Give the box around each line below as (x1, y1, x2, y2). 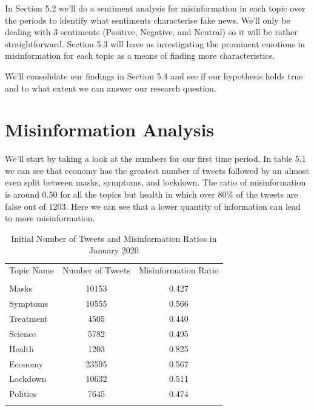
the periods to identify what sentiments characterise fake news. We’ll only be (5, 13, 290, 26)
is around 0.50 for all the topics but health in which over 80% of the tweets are (5, 188, 298, 201)
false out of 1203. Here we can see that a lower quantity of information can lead (5, 199, 301, 212)
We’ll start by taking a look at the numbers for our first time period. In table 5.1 (5, 152, 306, 165)
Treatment (9, 312, 48, 325)
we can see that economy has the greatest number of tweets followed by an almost (5, 164, 310, 176)
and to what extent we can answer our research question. (5, 81, 216, 94)
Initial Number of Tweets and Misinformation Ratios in (11, 232, 217, 244)
